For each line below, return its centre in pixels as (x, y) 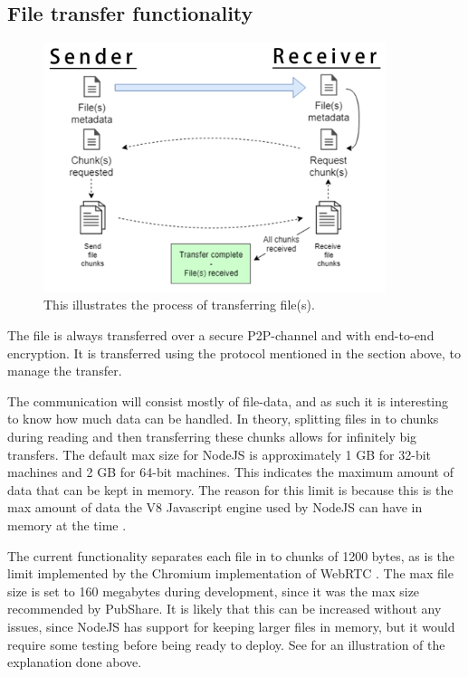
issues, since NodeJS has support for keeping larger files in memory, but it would (231, 626)
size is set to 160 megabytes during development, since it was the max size (214, 591)
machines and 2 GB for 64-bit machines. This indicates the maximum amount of (230, 472)
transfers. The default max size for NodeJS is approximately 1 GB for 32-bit (220, 454)
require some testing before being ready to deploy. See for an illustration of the (226, 644)
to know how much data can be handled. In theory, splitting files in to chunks (223, 419)
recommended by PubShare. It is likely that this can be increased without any (224, 609)
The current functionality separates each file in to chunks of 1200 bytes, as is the (231, 555)
